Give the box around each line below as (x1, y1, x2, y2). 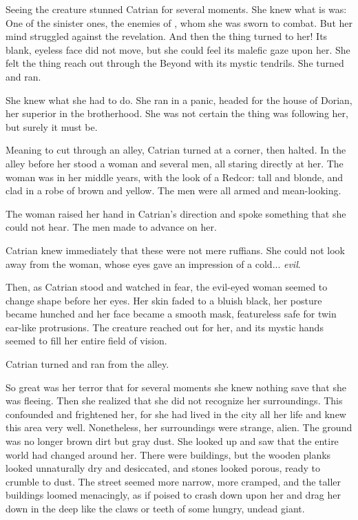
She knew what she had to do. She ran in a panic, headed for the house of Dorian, (6, 92, 352, 107)
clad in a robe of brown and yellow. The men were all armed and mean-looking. (6, 183, 341, 198)
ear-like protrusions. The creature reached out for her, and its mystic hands (6, 320, 324, 334)
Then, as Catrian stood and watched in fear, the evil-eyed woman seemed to (6, 280, 328, 294)
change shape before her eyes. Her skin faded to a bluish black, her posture (6, 293, 322, 307)
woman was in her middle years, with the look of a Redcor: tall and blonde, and (6, 169, 344, 184)
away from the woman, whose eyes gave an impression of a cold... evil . (6, 256, 301, 271)
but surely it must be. (6, 119, 98, 134)
